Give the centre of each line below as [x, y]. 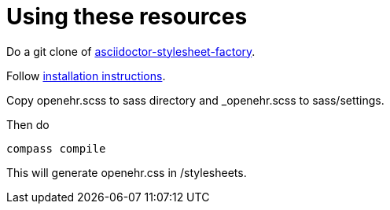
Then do [28, 124]
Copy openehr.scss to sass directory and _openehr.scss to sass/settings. [195, 100]
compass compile [56, 148]
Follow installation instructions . [86, 76]
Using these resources [127, 17]
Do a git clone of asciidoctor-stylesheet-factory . [131, 51]
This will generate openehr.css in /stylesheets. [127, 172]
